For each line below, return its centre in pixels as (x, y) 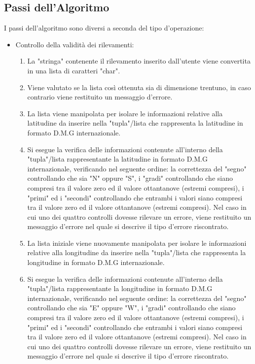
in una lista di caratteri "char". (74, 70)
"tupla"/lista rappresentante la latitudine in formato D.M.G (117, 159)
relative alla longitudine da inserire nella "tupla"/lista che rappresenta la (137, 252)
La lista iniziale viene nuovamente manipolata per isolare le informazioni (137, 243)
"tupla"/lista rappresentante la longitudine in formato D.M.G (120, 288)
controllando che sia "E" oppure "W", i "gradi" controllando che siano (131, 308)
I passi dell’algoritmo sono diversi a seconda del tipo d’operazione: (104, 28)
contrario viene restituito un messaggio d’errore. (100, 97)
